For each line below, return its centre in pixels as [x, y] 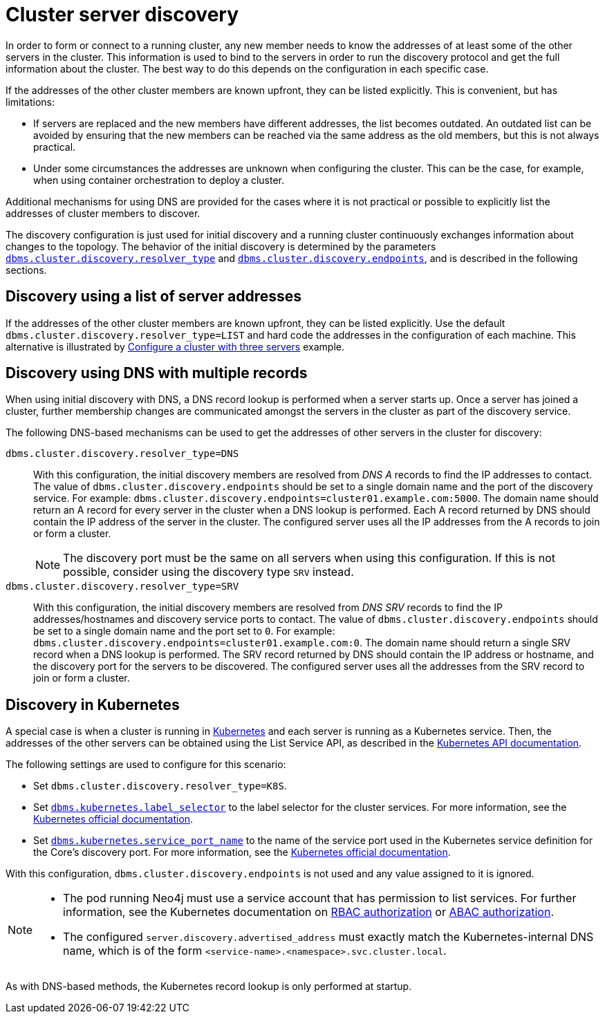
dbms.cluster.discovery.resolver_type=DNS [122, 454]
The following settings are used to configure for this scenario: [146, 765]
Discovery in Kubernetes [93, 704]
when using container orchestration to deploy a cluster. [159, 180]
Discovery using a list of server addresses [154, 297]
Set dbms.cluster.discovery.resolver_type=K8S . [160, 786]
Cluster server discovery [122, 15]
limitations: [30, 102]
